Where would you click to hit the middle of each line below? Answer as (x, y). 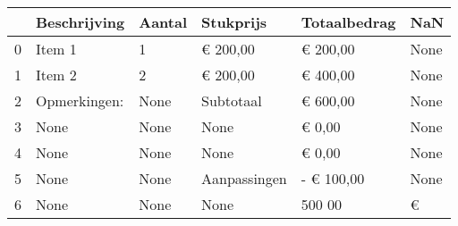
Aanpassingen (244, 178)
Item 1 (56, 49)
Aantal (163, 22)
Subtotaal (232, 100)
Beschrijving (81, 22)
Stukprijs (234, 22)
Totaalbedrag (348, 22)
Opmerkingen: (80, 100)
